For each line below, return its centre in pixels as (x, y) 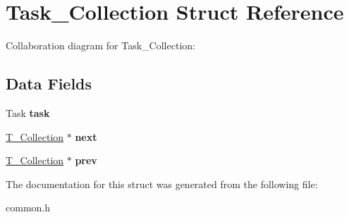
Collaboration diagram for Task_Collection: (100, 45)
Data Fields (49, 83)
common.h (28, 207)
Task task (28, 112)
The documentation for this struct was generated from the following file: (162, 184)
